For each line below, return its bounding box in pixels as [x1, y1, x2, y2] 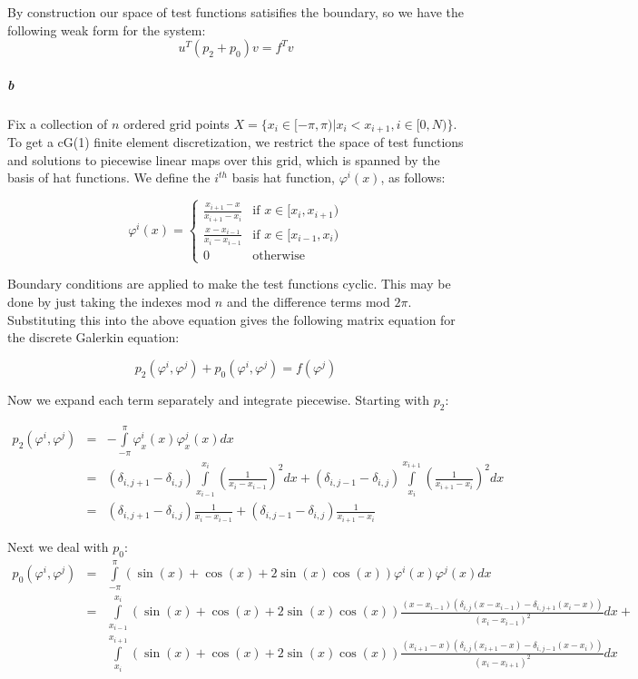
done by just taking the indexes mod [7, 292, 211, 311]
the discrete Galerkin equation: [7, 328, 180, 347]
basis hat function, [231, 168, 335, 187]
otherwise [252, 250, 305, 263]
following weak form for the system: [7, 20, 206, 39]
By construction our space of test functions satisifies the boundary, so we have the [7, 3, 464, 21]
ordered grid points [123, 113, 230, 133]
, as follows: [380, 168, 446, 187]
